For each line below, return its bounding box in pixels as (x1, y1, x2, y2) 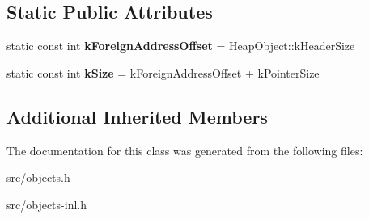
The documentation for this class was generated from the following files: (6, 141, 363, 158)
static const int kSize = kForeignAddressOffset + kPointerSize (6, 64, 320, 81)
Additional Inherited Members (6, 103, 268, 128)
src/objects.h (6, 169, 70, 186)
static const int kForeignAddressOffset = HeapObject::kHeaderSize (6, 37, 355, 54)
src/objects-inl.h (6, 196, 87, 213)
